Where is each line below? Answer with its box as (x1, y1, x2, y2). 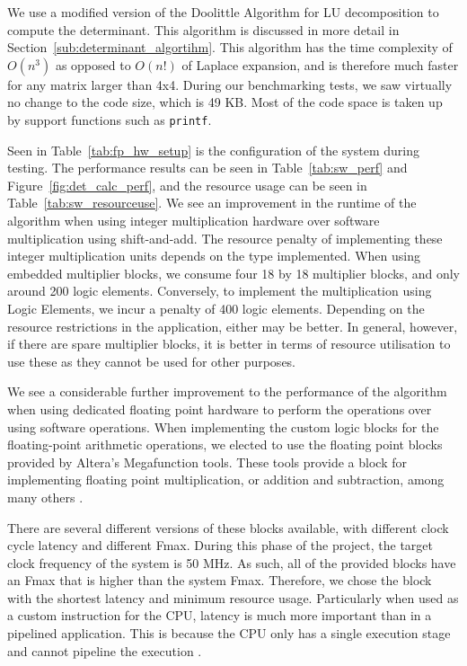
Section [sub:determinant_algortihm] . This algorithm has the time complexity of (7, 38, 453, 57)
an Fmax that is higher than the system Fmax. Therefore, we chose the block (7, 571, 432, 590)
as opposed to (55, 55, 131, 74)
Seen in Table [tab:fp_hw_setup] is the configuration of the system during (7, 140, 419, 159)
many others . (7, 487, 84, 506)
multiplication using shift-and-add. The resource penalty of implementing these (7, 228, 443, 247)
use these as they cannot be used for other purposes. (7, 351, 296, 370)
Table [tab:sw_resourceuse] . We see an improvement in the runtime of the (7, 193, 417, 212)
